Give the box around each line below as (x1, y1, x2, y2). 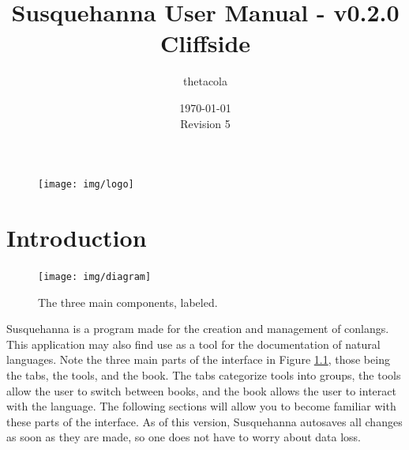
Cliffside (159, 27, 251, 59)
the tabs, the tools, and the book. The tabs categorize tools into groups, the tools (6, 366, 401, 383)
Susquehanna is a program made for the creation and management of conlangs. (6, 320, 389, 337)
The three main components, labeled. (38, 293, 218, 310)
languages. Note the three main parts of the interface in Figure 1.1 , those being (6, 351, 390, 368)
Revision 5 (180, 115, 231, 131)
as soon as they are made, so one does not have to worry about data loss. (6, 429, 361, 445)
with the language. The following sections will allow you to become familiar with (6, 398, 396, 414)
